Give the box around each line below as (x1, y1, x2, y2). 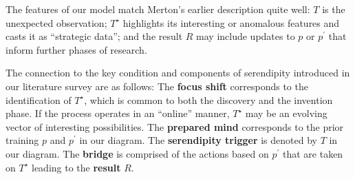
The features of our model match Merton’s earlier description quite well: (6, 2, 310, 16)
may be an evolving (245, 106, 327, 120)
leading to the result (31, 160, 121, 174)
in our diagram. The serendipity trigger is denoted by (79, 133, 317, 147)
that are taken (282, 146, 343, 160)
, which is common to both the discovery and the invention (84, 92, 333, 107)
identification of (6, 92, 72, 107)
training (6, 133, 39, 147)
